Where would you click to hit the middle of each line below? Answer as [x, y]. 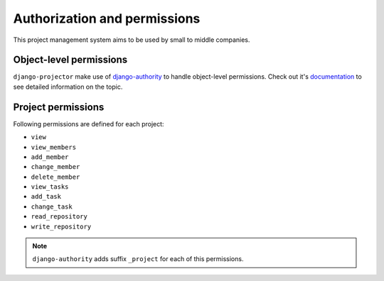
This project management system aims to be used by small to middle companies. [132, 40]
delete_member [55, 177]
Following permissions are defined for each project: [89, 123]
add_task [46, 197]
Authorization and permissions [107, 18]
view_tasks [50, 187]
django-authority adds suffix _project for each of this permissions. [138, 259]
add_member [50, 157]
